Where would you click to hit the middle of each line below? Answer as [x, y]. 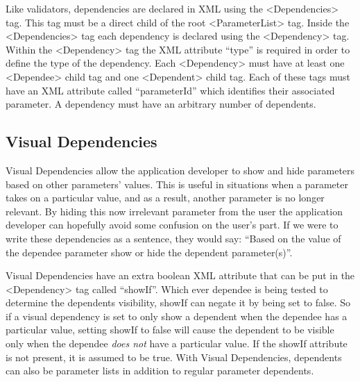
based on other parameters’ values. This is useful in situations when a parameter [177, 184]
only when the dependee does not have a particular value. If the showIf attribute [177, 343]
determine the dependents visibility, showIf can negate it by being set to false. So [178, 302]
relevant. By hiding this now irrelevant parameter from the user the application [174, 211]
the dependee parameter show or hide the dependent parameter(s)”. [149, 252]
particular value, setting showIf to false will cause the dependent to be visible [170, 330]
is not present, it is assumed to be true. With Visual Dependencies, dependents [174, 357]
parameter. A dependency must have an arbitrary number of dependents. [161, 104]
